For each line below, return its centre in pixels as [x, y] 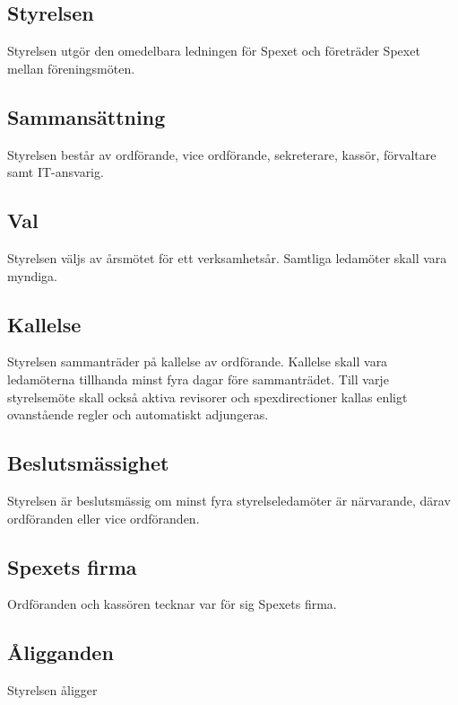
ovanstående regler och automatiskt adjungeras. [138, 414]
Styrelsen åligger [52, 690]
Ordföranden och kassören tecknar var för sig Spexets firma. [172, 604]
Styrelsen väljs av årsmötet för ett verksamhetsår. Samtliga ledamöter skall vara [227, 257]
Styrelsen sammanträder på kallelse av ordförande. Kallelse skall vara [198, 361]
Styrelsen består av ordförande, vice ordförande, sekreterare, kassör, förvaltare [222, 154]
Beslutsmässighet [88, 463]
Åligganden [60, 652]
